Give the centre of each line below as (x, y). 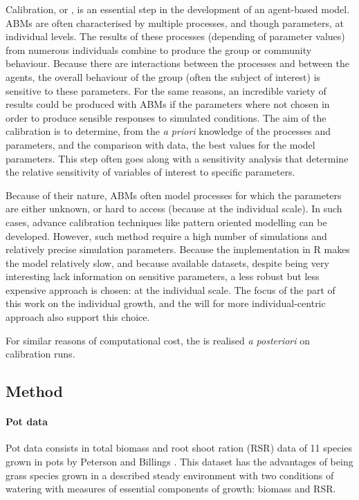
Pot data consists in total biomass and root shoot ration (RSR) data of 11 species (179, 448)
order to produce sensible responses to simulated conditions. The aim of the (166, 117)
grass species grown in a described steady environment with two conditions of (170, 475)
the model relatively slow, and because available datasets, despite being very (167, 262)
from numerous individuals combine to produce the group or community (159, 49)
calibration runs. (40, 354)
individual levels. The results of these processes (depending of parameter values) (175, 36)
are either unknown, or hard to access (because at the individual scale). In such (174, 209)
